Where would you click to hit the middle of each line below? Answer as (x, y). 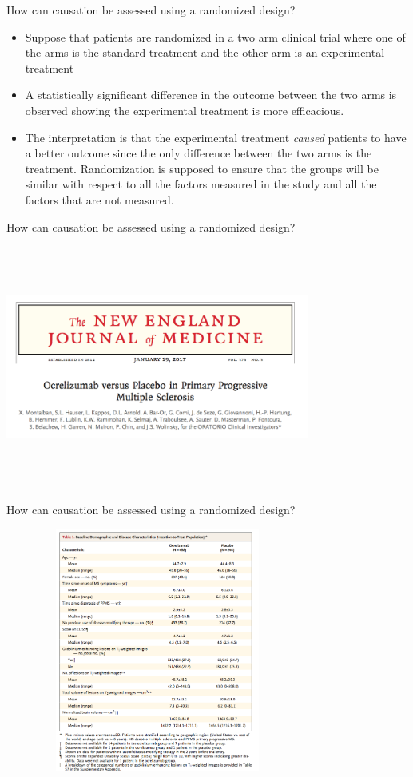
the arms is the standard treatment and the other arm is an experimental (205, 52)
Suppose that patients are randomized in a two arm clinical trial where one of (215, 36)
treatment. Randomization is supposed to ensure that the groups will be (202, 168)
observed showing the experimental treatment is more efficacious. (185, 110)
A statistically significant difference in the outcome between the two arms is (211, 95)
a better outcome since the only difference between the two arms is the (199, 153)
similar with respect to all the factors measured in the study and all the (201, 184)
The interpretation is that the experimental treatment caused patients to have (216, 137)
